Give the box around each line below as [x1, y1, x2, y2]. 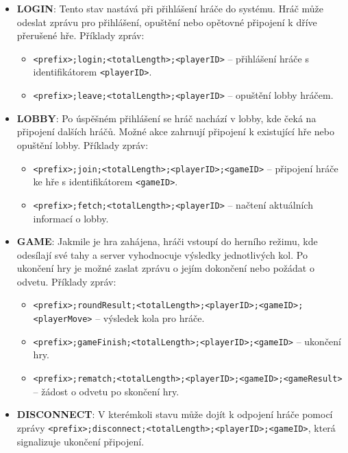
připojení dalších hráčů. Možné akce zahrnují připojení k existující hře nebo [16, 124, 334, 139]
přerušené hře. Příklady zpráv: [16, 28, 145, 43]
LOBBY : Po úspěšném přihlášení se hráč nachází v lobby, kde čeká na [16, 111, 316, 125]
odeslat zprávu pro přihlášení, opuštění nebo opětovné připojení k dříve [16, 14, 317, 29]
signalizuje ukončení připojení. [16, 434, 145, 448]
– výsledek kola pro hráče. [95, 311, 205, 325]
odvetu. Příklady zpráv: [16, 274, 116, 288]
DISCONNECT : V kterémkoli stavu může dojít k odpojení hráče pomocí [16, 407, 333, 421]
